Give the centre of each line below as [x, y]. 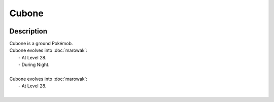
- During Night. [34, 65]
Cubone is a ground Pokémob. [41, 44]
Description [28, 31]
